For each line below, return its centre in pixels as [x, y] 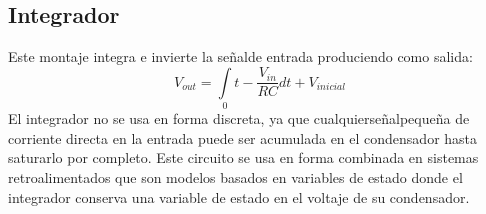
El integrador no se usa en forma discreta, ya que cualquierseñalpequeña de [239, 118]
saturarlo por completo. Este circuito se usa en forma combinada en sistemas [243, 157]
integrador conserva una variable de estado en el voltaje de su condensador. [239, 196]
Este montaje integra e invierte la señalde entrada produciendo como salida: [240, 56]
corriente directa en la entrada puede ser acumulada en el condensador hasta [243, 137]
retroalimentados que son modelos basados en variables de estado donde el [235, 176]
